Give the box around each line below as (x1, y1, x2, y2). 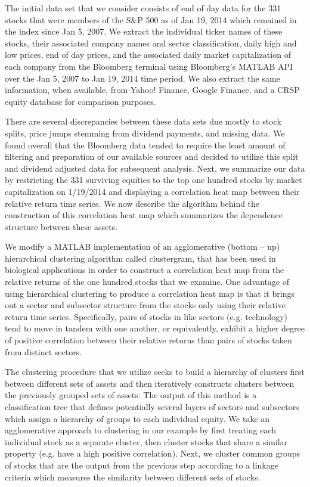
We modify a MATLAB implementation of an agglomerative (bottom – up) (5, 240, 280, 253)
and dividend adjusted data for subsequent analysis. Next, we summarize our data (5, 162, 305, 174)
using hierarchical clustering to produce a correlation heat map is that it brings (5, 287, 294, 299)
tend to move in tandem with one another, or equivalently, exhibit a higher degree (5, 322, 305, 334)
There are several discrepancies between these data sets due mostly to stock (5, 115, 281, 128)
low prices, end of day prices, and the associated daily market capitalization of (5, 48, 291, 61)
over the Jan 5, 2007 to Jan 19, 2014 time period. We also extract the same (5, 72, 280, 84)
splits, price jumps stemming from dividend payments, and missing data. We (5, 126, 285, 139)
